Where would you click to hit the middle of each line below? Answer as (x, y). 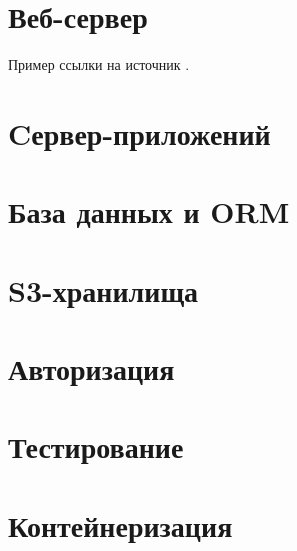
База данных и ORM (149, 211)
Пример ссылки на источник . (99, 64)
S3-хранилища (103, 289)
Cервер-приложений (139, 132)
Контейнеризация (120, 524)
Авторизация (91, 368)
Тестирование (96, 446)
